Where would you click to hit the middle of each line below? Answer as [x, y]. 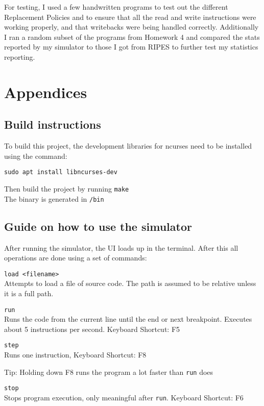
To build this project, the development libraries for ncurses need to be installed [128, 146]
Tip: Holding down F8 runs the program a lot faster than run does [109, 372]
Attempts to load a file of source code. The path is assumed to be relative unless [130, 283]
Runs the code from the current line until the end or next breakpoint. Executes [128, 319]
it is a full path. [29, 293]
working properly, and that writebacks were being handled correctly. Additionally [131, 27]
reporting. [20, 56]
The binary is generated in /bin [54, 198]
